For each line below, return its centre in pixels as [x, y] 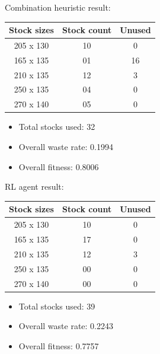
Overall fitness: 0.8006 [59, 166]
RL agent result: [34, 186]
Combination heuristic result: [58, 7]
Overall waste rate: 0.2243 [66, 326]
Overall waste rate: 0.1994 [66, 146]
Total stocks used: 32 [57, 127]
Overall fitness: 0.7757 [59, 345]
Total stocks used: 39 [57, 306]
